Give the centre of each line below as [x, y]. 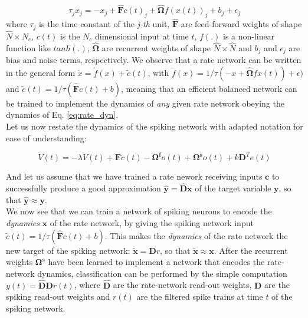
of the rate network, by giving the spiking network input [152, 222]
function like [28, 47]
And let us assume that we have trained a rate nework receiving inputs [134, 176]
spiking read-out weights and [58, 297]
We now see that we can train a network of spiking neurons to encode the [139, 211]
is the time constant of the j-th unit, [104, 24]
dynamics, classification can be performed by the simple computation [162, 273]
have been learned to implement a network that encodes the [156, 262]
